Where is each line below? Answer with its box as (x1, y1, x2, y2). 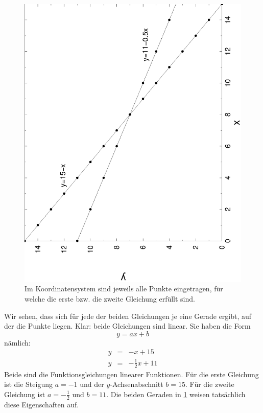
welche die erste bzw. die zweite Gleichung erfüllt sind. (25, 293, 195, 304)
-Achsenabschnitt (110, 379, 163, 389)
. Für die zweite (185, 379, 234, 389)
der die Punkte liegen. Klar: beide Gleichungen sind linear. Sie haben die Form (4, 320, 251, 331)
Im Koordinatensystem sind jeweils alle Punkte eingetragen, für (25, 283, 223, 294)
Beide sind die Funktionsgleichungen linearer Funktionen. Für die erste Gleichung (4, 369, 259, 379)
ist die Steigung (4, 379, 53, 389)
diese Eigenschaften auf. (4, 399, 79, 409)
